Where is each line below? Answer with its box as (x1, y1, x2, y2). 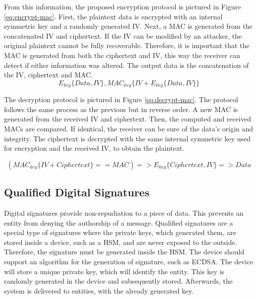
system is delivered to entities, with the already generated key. (4, 285, 193, 296)
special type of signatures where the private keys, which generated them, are (4, 227, 236, 238)
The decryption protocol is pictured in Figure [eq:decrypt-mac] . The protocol (4, 94, 238, 105)
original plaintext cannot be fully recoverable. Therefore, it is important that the (4, 40, 250, 51)
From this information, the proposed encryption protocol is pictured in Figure (4, 1, 241, 11)
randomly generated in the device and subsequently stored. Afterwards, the (4, 276, 233, 286)
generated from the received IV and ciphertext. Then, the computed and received (4, 114, 251, 124)
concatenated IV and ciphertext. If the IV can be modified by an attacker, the (4, 30, 242, 41)
